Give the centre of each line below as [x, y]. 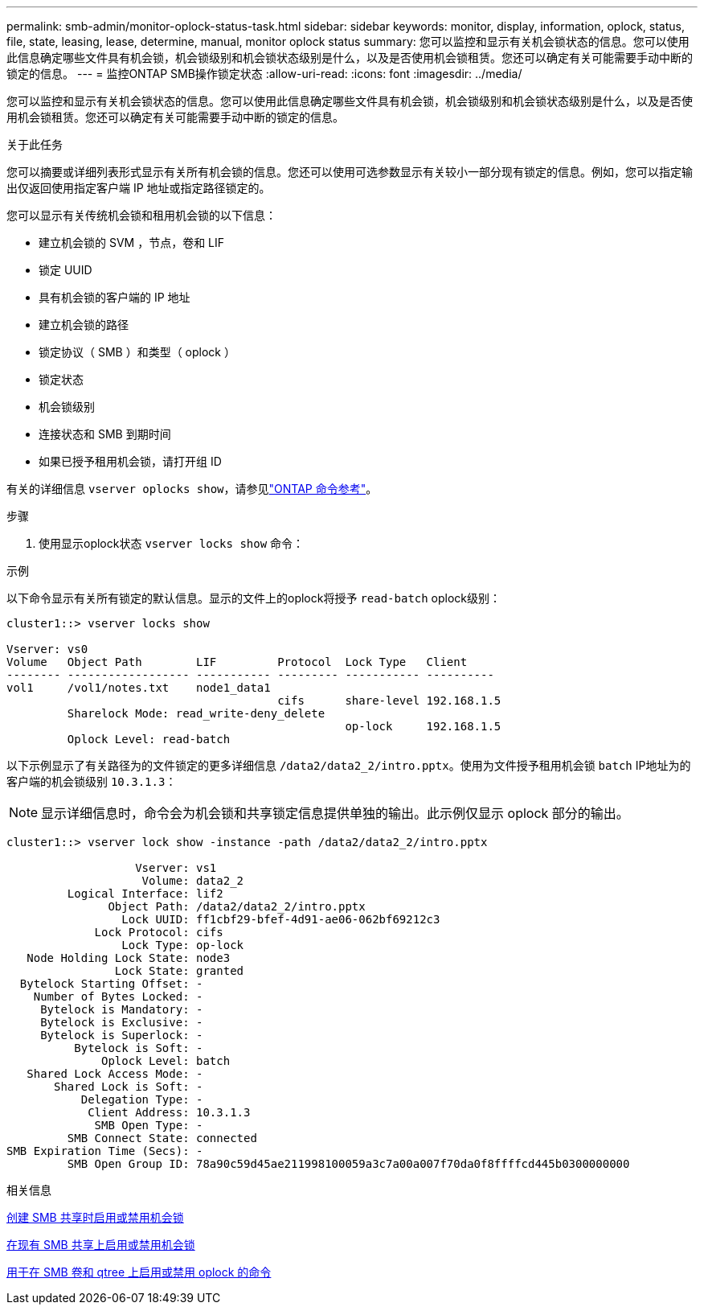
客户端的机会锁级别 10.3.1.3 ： [92, 781]
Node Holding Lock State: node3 [129, 958]
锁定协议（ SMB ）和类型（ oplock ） [137, 352]
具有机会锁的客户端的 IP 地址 [115, 297]
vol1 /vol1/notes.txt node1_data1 [139, 688]
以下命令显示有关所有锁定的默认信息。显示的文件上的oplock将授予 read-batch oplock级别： [254, 598]
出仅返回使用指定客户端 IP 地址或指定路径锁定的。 [139, 188]
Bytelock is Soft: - [139, 1048]
